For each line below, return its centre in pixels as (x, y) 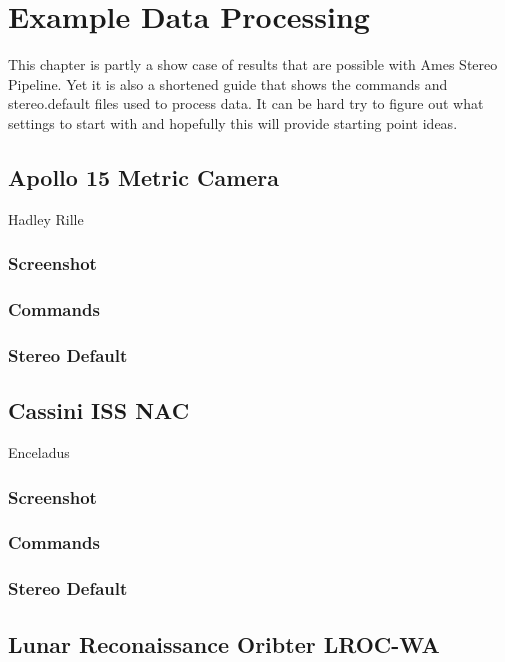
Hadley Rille (46, 218)
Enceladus (39, 452)
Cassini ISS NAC (99, 410)
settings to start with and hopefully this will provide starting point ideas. (233, 122)
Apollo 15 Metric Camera (144, 176)
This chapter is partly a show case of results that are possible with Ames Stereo (253, 64)
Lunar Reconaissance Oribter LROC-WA (224, 643)
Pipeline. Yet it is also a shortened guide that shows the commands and (228, 83)
